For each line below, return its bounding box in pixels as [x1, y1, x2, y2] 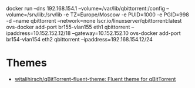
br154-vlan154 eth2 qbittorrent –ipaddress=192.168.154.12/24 [6, 36, 153, 43]
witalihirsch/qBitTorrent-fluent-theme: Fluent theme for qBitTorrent [14, 75, 176, 82]
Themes [6, 57, 47, 69]
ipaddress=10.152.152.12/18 [6, 30, 71, 37]
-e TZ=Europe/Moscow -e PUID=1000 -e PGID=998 [63, 11, 189, 18]
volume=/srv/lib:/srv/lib [6, 11, 63, 18]
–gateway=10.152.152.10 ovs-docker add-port [72, 30, 181, 37]
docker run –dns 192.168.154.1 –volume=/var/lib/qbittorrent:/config [6, 5, 166, 12]
